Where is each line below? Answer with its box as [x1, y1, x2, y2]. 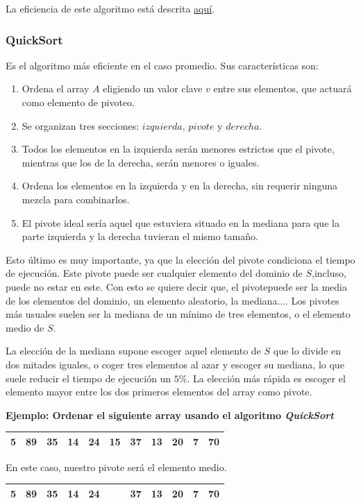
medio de [6, 320, 44, 334]
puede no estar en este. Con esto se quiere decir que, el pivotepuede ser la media [6, 279, 348, 293]
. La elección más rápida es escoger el [187, 370, 346, 385]
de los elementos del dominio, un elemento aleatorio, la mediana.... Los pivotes [6, 293, 339, 307]
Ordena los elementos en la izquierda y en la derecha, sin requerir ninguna [22, 178, 338, 193]
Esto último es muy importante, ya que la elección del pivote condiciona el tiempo [6, 252, 355, 266]
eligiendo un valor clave [103, 81, 203, 96]
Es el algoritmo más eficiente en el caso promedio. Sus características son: [6, 58, 319, 72]
